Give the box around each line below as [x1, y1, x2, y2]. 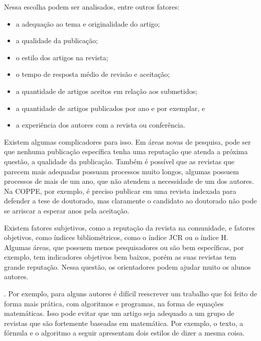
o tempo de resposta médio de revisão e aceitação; [16, 69, 170, 79]
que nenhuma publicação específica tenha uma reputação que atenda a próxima [4, 146, 248, 157]
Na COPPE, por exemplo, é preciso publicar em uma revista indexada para [4, 185, 236, 196]
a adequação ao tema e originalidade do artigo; [16, 18, 160, 29]
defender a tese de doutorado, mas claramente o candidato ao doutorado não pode [4, 195, 257, 206]
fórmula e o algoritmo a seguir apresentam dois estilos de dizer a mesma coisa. [4, 327, 245, 338]
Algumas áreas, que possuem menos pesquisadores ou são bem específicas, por [4, 242, 244, 252]
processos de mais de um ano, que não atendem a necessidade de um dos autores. [4, 176, 254, 186]
